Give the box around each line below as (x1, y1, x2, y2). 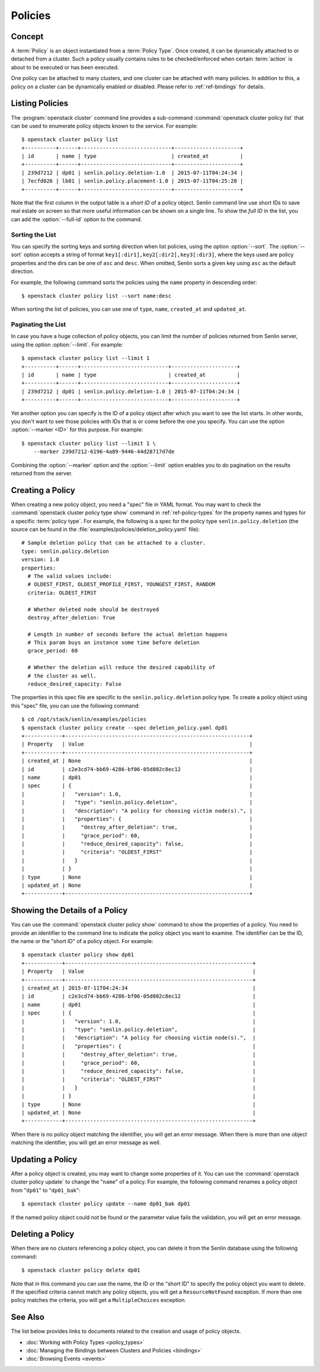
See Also (11, 1312, 44, 1322)
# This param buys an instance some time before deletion (27, 639, 200, 646)
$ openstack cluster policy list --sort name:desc (21, 292, 172, 299)
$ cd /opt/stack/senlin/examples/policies (21, 716, 147, 723)
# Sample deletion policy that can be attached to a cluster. (21, 540, 206, 546)
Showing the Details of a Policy (11, 905, 128, 916)
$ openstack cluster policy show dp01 (21, 951, 135, 958)
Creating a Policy (11, 485, 75, 495)
